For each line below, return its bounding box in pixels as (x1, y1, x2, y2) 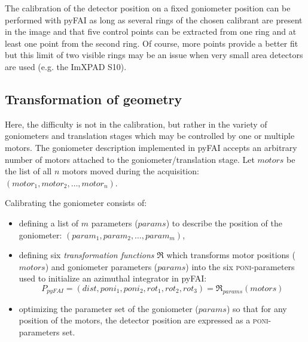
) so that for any (226, 302, 287, 314)
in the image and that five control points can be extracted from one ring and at (5, 25, 297, 38)
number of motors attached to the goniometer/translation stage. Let (5, 153, 255, 165)
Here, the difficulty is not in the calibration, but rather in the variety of (5, 117, 267, 130)
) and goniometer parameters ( (45, 260, 158, 273)
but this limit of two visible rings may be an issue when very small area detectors (5, 49, 303, 61)
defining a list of (19, 216, 79, 229)
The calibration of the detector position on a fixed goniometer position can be (5, 2, 291, 14)
